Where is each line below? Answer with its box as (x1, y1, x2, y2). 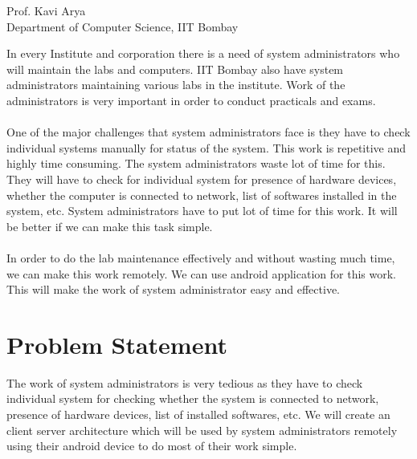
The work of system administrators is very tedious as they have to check (6, 374, 363, 391)
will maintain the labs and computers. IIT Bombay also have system (6, 60, 344, 77)
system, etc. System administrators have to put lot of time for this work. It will (6, 202, 398, 219)
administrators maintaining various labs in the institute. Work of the (6, 76, 345, 93)
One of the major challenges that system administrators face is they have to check (6, 124, 411, 140)
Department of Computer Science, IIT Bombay (6, 18, 239, 35)
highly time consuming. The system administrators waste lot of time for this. (6, 155, 386, 172)
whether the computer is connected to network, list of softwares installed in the (6, 186, 397, 203)
